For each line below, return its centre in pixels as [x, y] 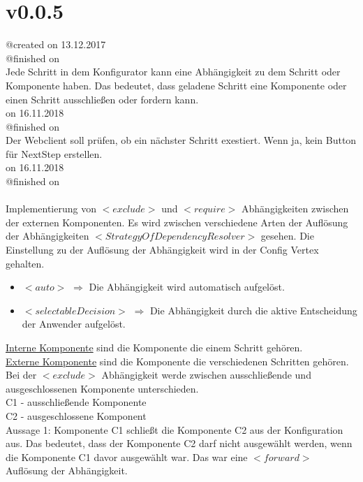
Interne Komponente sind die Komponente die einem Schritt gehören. [154, 347]
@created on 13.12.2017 [56, 44]
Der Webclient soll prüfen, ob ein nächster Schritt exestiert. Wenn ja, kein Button [181, 140]
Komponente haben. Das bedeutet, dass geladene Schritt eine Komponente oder [176, 85]
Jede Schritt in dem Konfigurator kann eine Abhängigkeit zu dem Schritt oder [173, 72]
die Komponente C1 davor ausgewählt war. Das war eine [127, 457]
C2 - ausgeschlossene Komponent [76, 415]
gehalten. [25, 263]
